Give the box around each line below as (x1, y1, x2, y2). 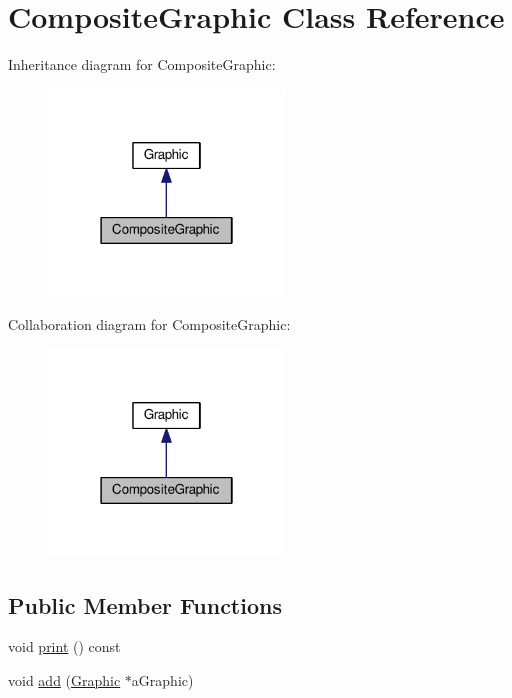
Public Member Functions (8, 589, 282, 620)
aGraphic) (131, 670, 194, 691)
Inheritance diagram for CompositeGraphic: (8, 54, 276, 75)
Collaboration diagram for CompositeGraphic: (8, 314, 291, 335)
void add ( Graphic (8, 670, 121, 691)
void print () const (8, 636, 121, 657)
